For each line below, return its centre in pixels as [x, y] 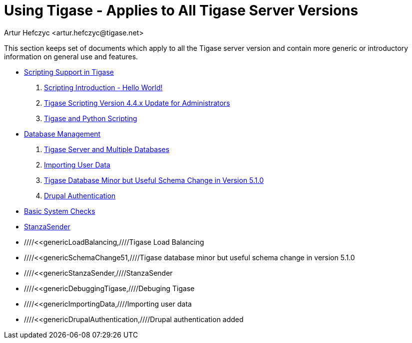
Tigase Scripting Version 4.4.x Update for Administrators [137, 103]
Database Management [62, 134]
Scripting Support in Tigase [69, 72]
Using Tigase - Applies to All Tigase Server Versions [181, 10]
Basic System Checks [60, 211]
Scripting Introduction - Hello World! [103, 87]
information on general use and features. [71, 56]
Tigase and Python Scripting [91, 118]
